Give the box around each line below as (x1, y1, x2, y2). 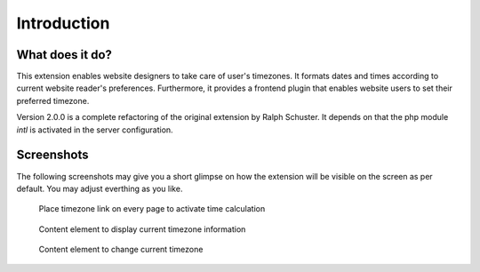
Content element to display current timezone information (38, 223, 246, 235)
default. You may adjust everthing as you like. (16, 183, 183, 194)
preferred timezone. (16, 95, 90, 106)
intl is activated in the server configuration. (16, 124, 173, 135)
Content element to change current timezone (38, 244, 204, 255)
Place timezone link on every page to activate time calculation (38, 204, 266, 214)
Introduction (16, 13, 110, 33)
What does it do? (16, 47, 113, 62)
